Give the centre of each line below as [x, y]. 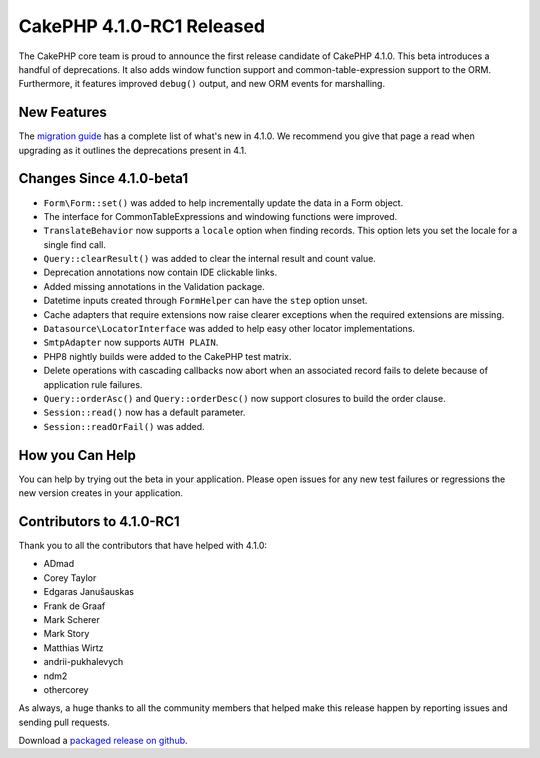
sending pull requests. [64, 722]
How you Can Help [77, 455]
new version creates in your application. [101, 493]
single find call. [75, 244]
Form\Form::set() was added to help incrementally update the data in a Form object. [223, 202]
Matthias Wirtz [73, 647]
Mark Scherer [71, 619]
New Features [62, 112]
